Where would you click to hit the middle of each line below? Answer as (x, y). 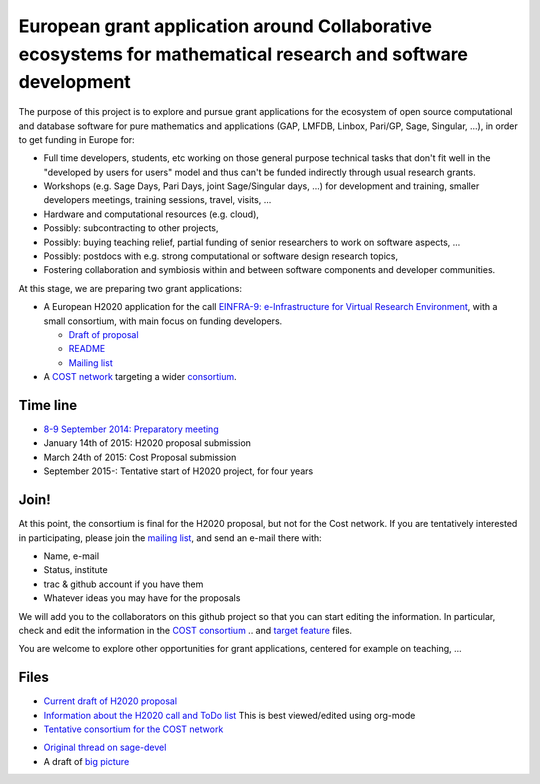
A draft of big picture (86, 761)
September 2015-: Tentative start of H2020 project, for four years (178, 471)
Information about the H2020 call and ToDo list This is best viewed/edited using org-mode (229, 715)
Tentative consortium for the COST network (133, 729)
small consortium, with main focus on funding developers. (163, 321)
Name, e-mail (71, 556)
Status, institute (76, 570)
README (87, 349)
